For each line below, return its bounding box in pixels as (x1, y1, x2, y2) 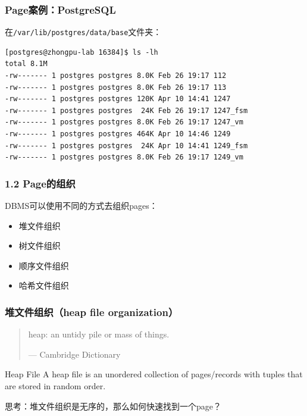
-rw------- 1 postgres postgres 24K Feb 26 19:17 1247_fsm (5, 106, 248, 115)
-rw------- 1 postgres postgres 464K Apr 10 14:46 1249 (5, 130, 231, 139)
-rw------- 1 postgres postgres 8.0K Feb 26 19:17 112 (5, 71, 227, 80)
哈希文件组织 (18, 279, 69, 292)
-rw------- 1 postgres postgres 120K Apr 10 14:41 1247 (5, 95, 231, 104)
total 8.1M (5, 60, 48, 68)
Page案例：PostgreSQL (5, 2, 116, 17)
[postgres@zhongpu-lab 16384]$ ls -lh (5, 48, 158, 57)
